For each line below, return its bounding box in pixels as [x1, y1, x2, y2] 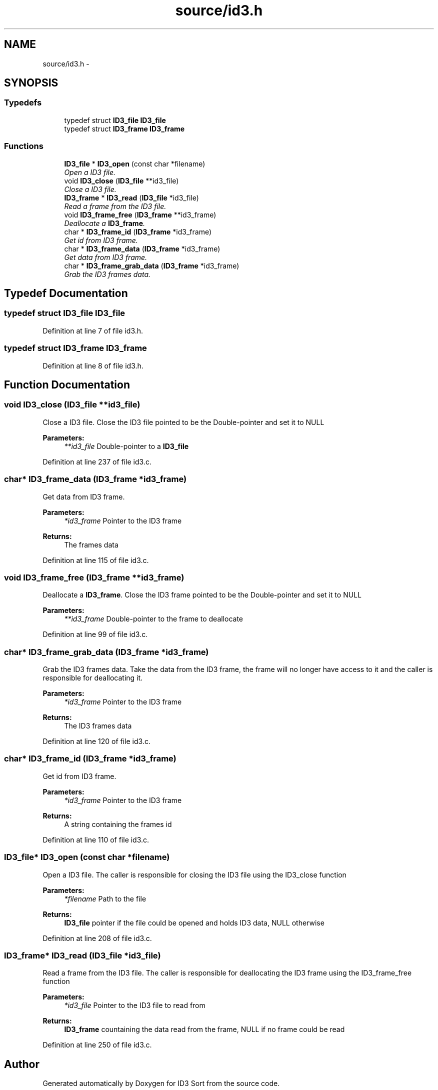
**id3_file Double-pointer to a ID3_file [64, 441, 189, 450]
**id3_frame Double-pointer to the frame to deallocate [64, 614, 243, 623]
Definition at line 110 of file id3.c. [42, 835, 149, 844]
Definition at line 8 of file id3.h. [42, 361, 143, 370]
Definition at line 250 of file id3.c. [42, 1040, 152, 1049]
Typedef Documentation [4, 286, 128, 299]
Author [4, 1057, 39, 1070]
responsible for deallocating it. [42, 673, 143, 682]
